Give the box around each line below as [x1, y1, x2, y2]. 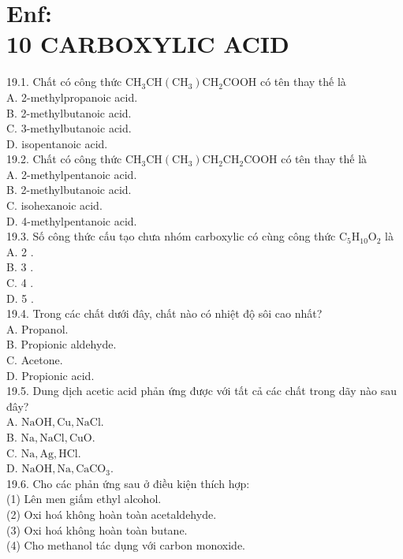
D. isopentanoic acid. [6, 135, 108, 151]
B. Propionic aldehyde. [6, 336, 117, 352]
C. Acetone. [6, 352, 63, 367]
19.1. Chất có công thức [6, 73, 122, 90]
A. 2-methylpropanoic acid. [6, 88, 138, 105]
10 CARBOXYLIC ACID [6, 28, 289, 60]
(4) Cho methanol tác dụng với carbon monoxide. [6, 537, 246, 553]
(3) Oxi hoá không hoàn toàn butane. [6, 521, 188, 538]
